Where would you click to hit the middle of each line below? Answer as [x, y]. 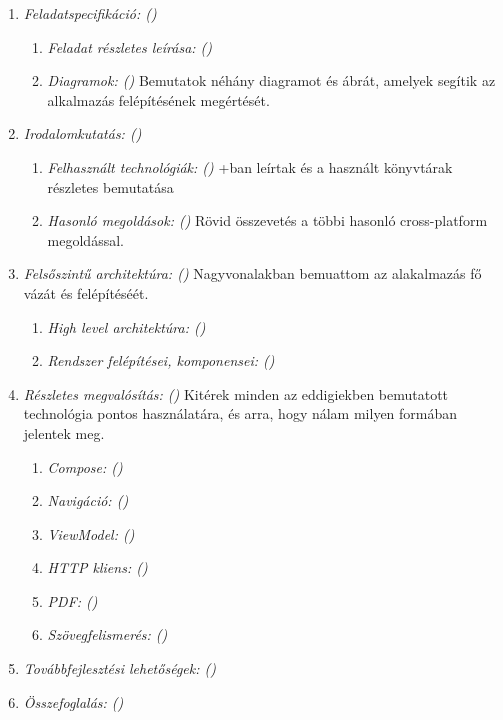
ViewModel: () [91, 533]
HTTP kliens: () [97, 567]
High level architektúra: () [126, 326]
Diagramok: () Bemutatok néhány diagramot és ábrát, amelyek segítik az [271, 80]
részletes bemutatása [110, 186]
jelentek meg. [64, 432]
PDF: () [72, 600]
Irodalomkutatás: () [82, 133]
